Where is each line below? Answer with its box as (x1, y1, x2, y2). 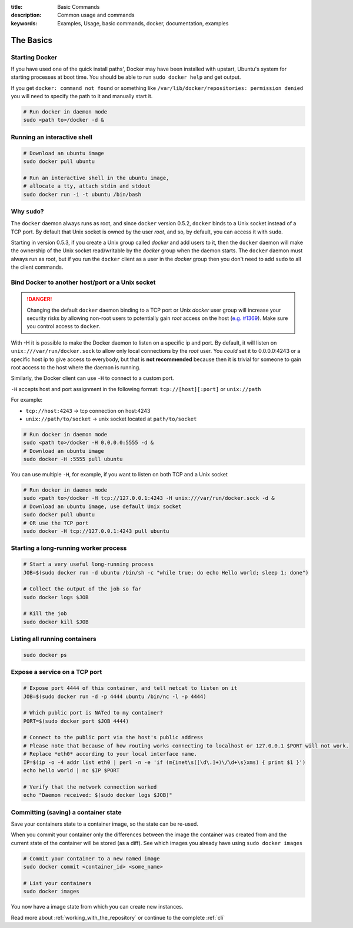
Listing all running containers (11, 635, 96, 643)
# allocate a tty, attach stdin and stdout (23, 183, 151, 189)
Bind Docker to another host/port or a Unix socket (11, 278, 156, 286)
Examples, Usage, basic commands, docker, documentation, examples (57, 19, 229, 26)
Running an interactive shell (11, 133, 92, 141)
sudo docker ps (23, 652, 67, 658)
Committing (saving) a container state (11, 808, 122, 816)
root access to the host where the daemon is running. (11, 363, 141, 370)
